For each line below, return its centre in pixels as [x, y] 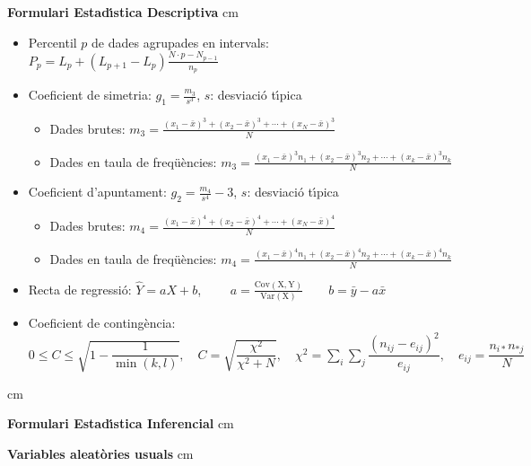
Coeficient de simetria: [90, 95]
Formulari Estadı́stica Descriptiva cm [123, 12]
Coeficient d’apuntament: [97, 192]
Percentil [52, 42]
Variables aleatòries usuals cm [100, 453]
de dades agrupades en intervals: [180, 42]
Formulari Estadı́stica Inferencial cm [121, 423]
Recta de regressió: [80, 289]
